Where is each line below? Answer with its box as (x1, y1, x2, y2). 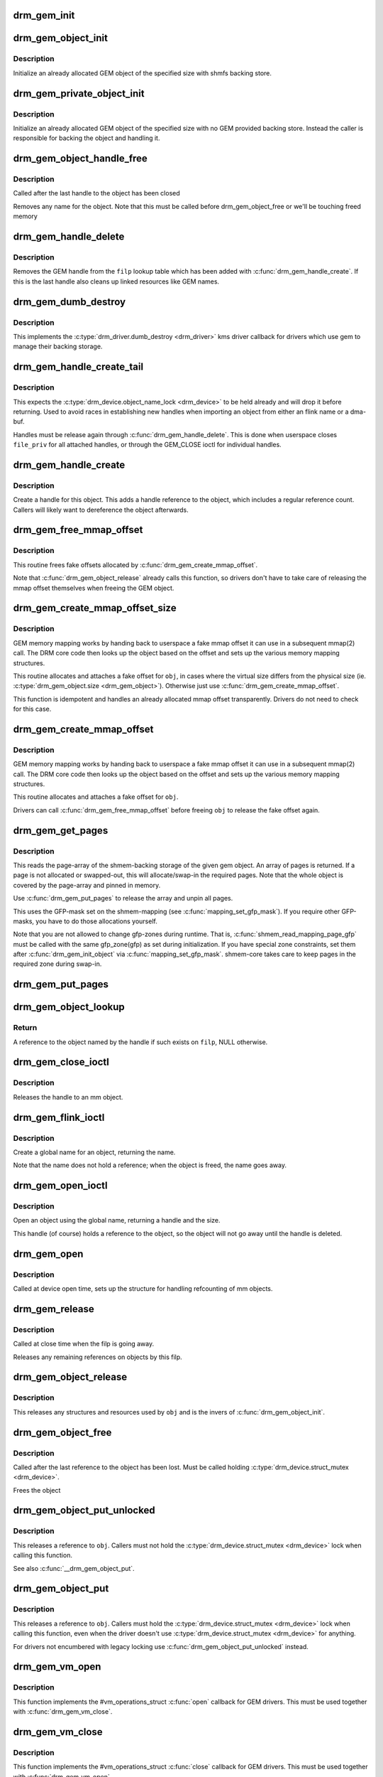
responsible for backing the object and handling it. (13, 134, 160, 142)
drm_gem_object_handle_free (13, 153, 148, 165)
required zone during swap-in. (13, 960, 102, 968)
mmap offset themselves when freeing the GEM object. (13, 584, 174, 592)
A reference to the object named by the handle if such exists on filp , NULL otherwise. (13, 1038, 268, 1046)
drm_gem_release (13, 1303, 95, 1315)
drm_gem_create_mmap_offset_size (13, 602, 177, 614)
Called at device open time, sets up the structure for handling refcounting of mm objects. (13, 1284, 273, 1293)
